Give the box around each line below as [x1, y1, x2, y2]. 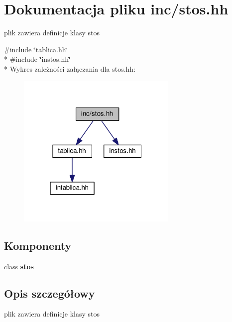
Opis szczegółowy [4, 285, 95, 301]
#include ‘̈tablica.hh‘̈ [4, 44, 68, 54]
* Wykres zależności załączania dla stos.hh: [4, 63, 136, 74]
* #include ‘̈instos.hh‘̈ [4, 54, 71, 64]
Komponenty [4, 237, 72, 253]
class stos [4, 261, 34, 271]
